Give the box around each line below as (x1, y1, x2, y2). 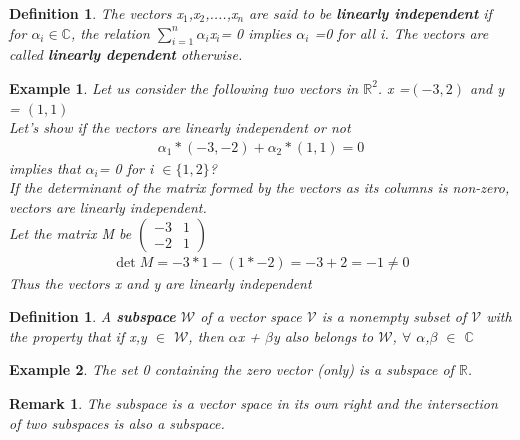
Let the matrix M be (9, 222, 132, 243)
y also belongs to (272, 325, 374, 346)
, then (188, 325, 224, 346)
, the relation (70, 22, 150, 43)
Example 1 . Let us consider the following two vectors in (9, 77, 359, 98)
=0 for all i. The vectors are (314, 22, 489, 43)
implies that (9, 157, 81, 178)
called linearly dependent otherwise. (9, 44, 243, 65)
